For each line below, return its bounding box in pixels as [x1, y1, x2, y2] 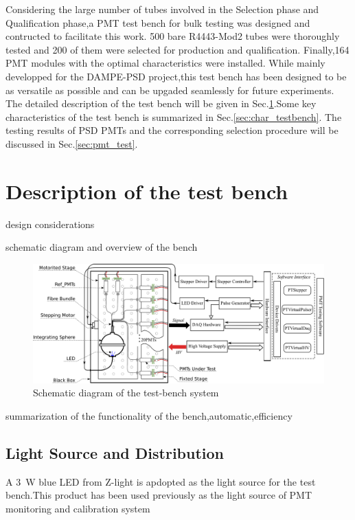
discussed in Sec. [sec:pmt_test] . [5, 136, 138, 150]
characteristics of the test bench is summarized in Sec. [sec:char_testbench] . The [5, 109, 342, 124]
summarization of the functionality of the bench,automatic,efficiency [5, 408, 293, 422]
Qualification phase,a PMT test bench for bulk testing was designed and [5, 15, 310, 30]
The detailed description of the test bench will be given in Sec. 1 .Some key [5, 96, 317, 111]
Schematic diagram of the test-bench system [33, 385, 219, 400]
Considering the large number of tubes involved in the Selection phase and [5, 2, 319, 16]
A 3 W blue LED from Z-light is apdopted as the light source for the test [5, 474, 316, 488]
